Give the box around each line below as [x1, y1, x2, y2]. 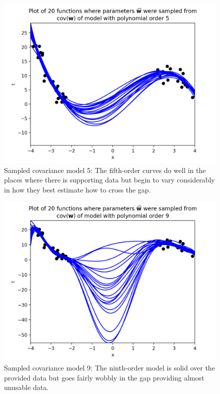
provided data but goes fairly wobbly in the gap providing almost [4, 372, 204, 382]
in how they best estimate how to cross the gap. [4, 184, 151, 194]
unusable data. [4, 382, 49, 392]
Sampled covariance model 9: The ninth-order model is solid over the [4, 362, 215, 372]
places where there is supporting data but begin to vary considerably [4, 174, 215, 185]
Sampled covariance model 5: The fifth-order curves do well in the [4, 164, 206, 175]
